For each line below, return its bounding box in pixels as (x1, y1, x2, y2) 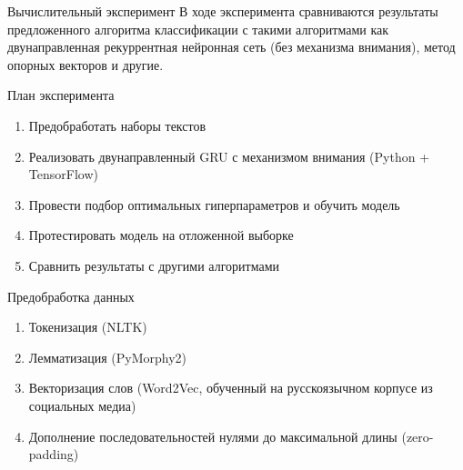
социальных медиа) (28, 395, 136, 415)
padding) (28, 445, 79, 464)
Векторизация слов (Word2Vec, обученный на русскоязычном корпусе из (28, 378, 433, 397)
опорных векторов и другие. (7, 55, 164, 74)
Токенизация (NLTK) (28, 317, 147, 336)
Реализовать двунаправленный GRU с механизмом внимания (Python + (28, 146, 430, 165)
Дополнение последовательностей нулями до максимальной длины (28, 426, 398, 445)
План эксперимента (7, 85, 115, 105)
